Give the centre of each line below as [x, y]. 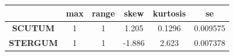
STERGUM [33, 43]
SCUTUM [33, 28]
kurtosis [169, 13]
